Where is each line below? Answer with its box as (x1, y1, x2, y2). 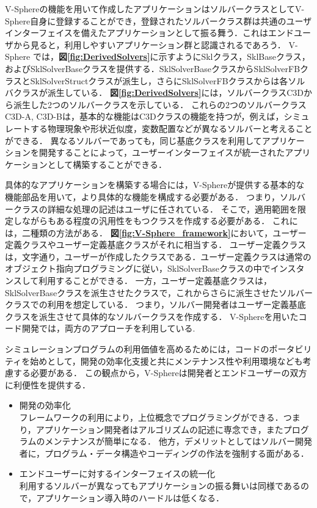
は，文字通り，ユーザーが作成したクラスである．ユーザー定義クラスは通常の (5, 250, 312, 263)
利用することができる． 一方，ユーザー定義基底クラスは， (38, 274, 272, 287)
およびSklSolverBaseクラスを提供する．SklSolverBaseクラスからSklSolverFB (5, 62, 301, 74)
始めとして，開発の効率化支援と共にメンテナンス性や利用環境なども (30, 354, 303, 367)
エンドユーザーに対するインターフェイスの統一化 (19, 467, 216, 480)
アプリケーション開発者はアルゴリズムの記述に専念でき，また (35, 423, 283, 435)
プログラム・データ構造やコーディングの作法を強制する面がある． (45, 446, 309, 459)
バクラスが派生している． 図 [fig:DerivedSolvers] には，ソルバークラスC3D (5, 86, 304, 99)
